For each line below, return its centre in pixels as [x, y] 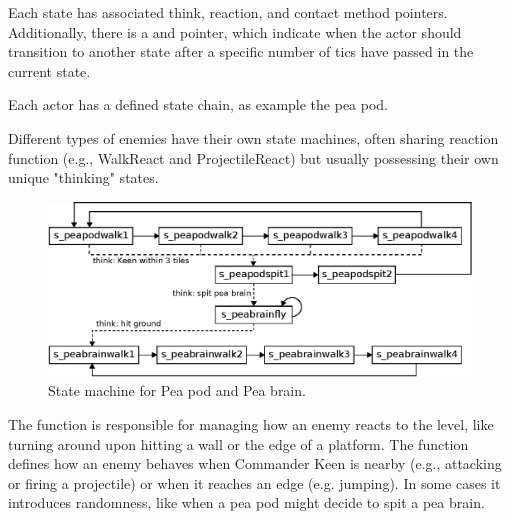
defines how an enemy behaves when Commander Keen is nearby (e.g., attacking [255, 463]
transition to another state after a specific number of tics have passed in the [241, 51]
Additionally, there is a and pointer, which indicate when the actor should [235, 31]
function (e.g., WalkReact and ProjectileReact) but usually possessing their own [253, 157]
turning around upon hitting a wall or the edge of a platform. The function [238, 443]
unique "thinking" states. [83, 177]
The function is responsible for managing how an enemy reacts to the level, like [251, 424]
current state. [49, 70]
